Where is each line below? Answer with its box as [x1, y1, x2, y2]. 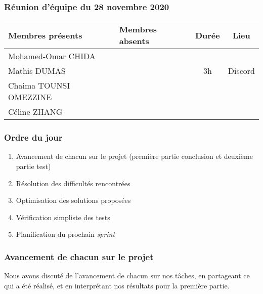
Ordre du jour [4, 131, 63, 144]
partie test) [16, 161, 51, 172]
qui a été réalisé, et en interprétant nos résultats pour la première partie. [4, 280, 230, 290]
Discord [228, 65, 255, 77]
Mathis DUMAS [8, 65, 66, 77]
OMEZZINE [8, 91, 52, 103]
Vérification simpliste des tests [16, 212, 110, 222]
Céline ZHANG [8, 106, 63, 118]
